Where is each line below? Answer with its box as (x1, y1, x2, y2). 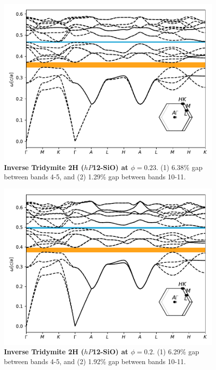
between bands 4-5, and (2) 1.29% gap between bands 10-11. (4, 171, 186, 182)
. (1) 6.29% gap (153, 346, 199, 357)
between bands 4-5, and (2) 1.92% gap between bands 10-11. (4, 356, 186, 366)
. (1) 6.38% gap (156, 162, 203, 172)
